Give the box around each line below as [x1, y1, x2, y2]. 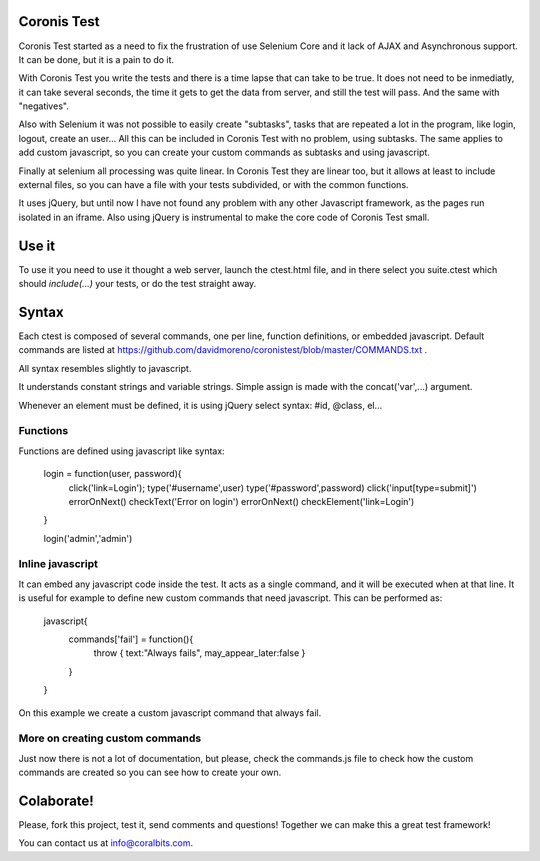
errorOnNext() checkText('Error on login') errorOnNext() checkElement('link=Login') [68, 495, 415, 507]
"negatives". [18, 100, 69, 112]
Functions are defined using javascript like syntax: [18, 445, 225, 457]
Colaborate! [18, 792, 94, 809]
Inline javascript [18, 557, 99, 571]
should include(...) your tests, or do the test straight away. [18, 278, 257, 290]
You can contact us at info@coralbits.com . [18, 837, 194, 849]
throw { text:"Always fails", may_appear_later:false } [93, 647, 306, 659]
